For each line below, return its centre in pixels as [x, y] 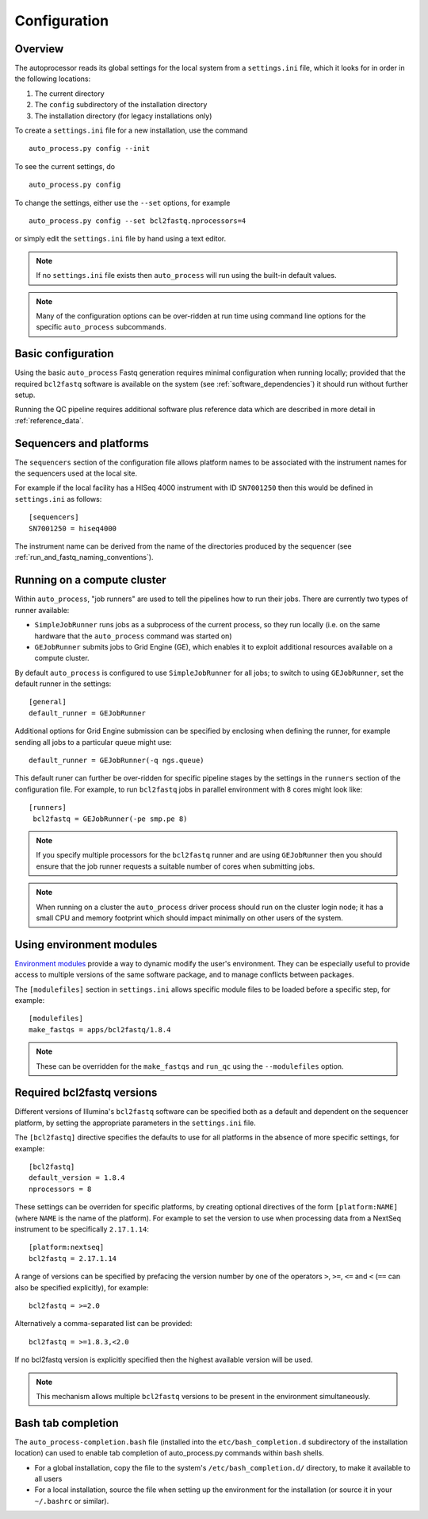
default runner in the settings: [63, 684]
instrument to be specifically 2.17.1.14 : [82, 1229]
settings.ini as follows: [58, 499]
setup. [25, 395]
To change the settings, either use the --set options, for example [122, 202]
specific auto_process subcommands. [101, 327]
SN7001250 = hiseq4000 [73, 528]
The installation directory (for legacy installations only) [123, 116]
